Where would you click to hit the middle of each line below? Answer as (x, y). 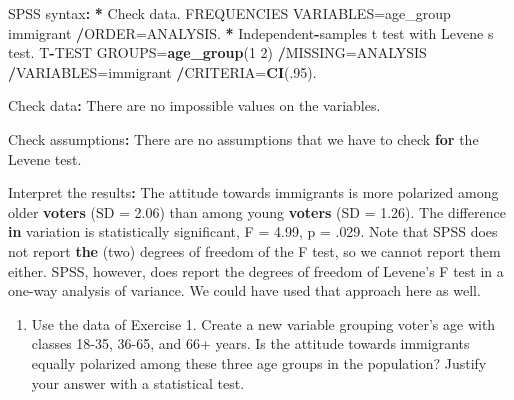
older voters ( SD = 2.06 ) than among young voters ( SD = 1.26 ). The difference (257, 211)
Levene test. (45, 158)
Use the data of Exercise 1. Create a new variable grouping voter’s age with (263, 323)
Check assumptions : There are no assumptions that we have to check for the (243, 138)
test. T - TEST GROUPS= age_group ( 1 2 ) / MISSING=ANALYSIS (217, 52)
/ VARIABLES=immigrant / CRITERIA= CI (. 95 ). (162, 71)
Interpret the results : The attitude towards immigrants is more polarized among (253, 192)
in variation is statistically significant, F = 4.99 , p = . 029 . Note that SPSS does (253, 231)
